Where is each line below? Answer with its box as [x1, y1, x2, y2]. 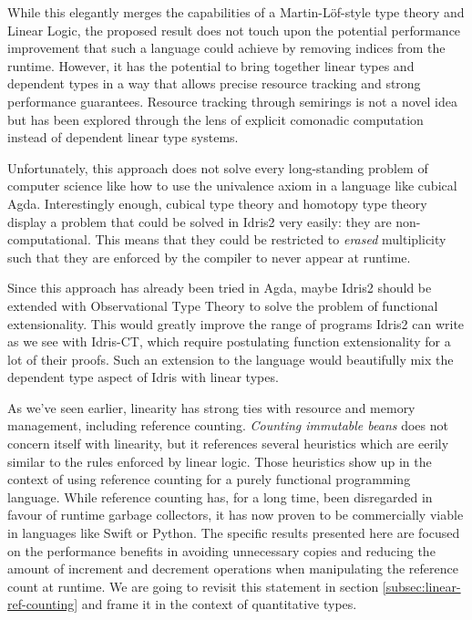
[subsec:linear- [382, 576, 461, 595]
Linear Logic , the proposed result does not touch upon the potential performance [7, 20, 461, 39]
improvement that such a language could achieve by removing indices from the [7, 38, 446, 57]
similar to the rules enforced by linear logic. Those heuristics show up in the [7, 451, 432, 470]
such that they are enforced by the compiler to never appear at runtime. [7, 247, 411, 266]
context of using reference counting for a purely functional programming [7, 470, 411, 489]
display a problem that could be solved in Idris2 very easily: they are [7, 212, 392, 231]
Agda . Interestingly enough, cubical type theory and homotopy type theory [7, 193, 427, 212]
